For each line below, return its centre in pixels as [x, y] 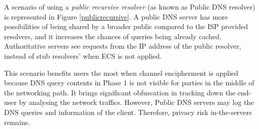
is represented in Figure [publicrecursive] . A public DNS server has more [116, 16]
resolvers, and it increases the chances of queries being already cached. [113, 36]
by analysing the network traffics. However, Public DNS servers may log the [136, 102]
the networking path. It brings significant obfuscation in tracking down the [120, 92]
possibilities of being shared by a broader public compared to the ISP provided [126, 26]
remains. [17, 122]
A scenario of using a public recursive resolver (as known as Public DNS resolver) [130, 7]
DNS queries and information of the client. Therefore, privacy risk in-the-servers [128, 112]
